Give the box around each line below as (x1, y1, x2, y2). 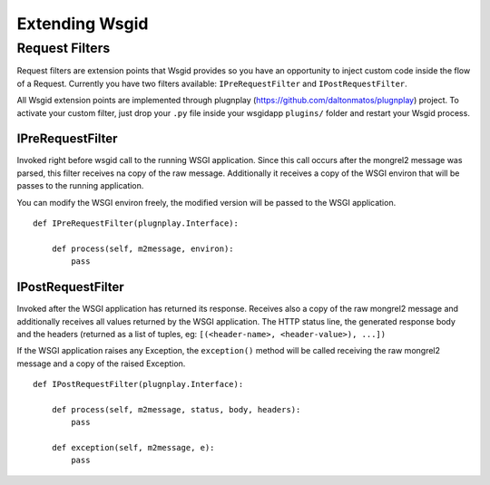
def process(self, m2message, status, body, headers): (51, 404, 301, 414)
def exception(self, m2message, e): (51, 442, 215, 453)
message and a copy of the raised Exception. (16, 358, 186, 369)
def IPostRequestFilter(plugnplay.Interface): (33, 379, 244, 390)
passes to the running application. (16, 180, 144, 191)
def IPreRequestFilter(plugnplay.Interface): (33, 218, 240, 228)
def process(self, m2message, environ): (51, 243, 235, 254)
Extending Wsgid (16, 14, 149, 34)
